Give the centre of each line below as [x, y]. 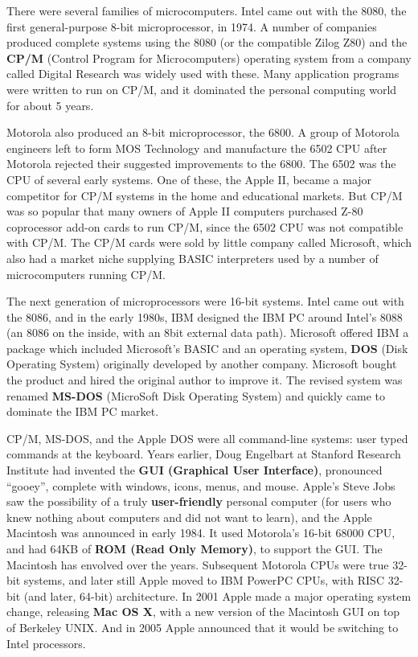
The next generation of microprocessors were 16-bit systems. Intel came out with [205, 301]
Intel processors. [46, 643]
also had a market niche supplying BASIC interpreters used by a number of [193, 258]
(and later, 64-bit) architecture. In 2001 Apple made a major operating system [217, 595]
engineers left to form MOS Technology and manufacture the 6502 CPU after [197, 148]
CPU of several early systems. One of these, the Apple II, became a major [189, 179]
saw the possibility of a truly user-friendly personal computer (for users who [199, 501]
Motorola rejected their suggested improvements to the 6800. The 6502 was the [201, 164]
